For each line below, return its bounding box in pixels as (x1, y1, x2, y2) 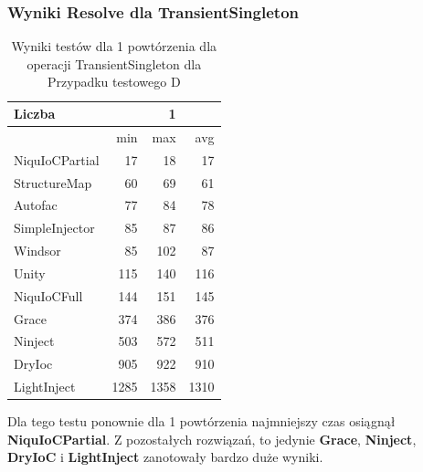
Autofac (14, 195, 58, 215)
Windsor (14, 241, 61, 260)
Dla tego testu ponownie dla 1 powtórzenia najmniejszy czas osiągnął (7, 412, 396, 431)
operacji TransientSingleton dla (26, 54, 202, 73)
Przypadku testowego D (48, 72, 181, 91)
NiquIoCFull (14, 286, 83, 305)
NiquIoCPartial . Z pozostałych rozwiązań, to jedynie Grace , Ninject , (7, 429, 417, 448)
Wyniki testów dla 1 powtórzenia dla (11, 37, 217, 56)
